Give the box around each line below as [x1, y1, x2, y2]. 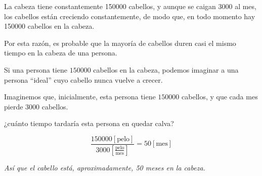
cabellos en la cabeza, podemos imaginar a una [93, 64, 239, 75]
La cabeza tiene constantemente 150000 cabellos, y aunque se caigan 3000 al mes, [4, 1, 256, 11]
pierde [4, 101, 23, 111]
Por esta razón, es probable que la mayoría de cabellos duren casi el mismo [4, 37, 236, 48]
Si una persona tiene [4, 64, 67, 75]
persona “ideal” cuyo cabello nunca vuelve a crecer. [4, 74, 163, 85]
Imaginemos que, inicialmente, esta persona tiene [4, 91, 156, 102]
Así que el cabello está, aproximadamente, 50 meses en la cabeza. [4, 162, 205, 172]
